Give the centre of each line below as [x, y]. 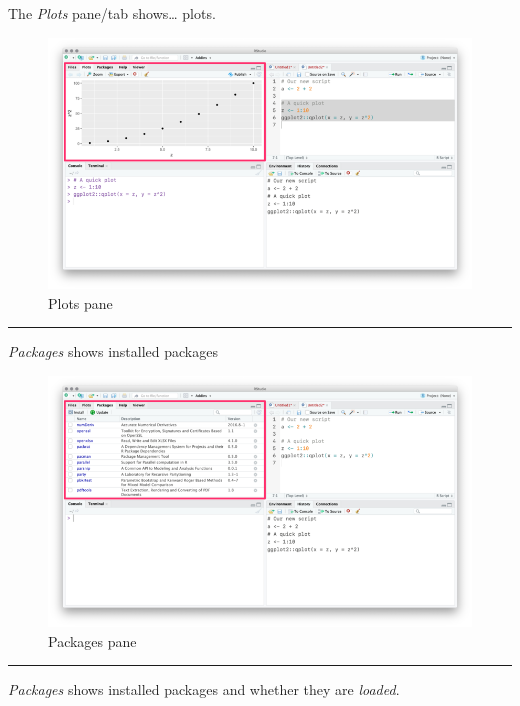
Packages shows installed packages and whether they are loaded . [204, 689]
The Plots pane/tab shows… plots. [112, 13]
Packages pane [92, 640]
